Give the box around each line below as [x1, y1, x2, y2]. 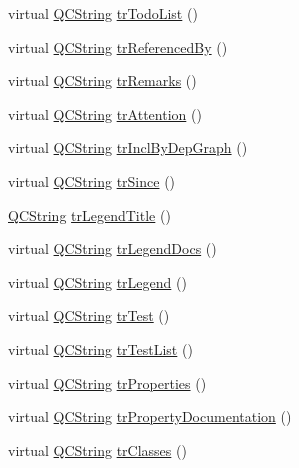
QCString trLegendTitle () [8, 204, 171, 225]
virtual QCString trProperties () [8, 372, 207, 393]
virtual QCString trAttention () [8, 103, 202, 124]
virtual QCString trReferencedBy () [8, 36, 228, 57]
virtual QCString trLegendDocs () [8, 238, 217, 259]
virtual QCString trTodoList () [8, 3, 198, 23]
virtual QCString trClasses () [8, 439, 187, 460]
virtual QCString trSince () [8, 170, 176, 191]
